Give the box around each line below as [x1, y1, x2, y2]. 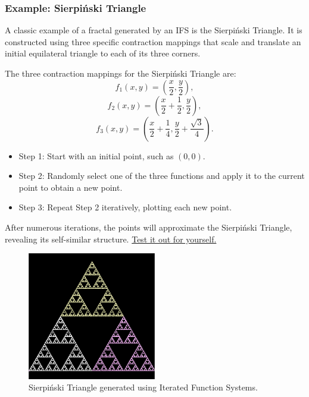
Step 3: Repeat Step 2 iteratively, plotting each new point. [18, 201, 232, 213]
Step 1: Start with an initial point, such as [18, 149, 174, 162]
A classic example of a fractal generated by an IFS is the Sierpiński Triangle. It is [5, 24, 302, 36]
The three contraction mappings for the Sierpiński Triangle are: [5, 67, 236, 79]
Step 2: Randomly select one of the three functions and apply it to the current [18, 169, 305, 182]
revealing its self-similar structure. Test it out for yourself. [5, 232, 217, 245]
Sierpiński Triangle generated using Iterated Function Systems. [29, 381, 258, 393]
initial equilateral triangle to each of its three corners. [5, 47, 201, 59]
